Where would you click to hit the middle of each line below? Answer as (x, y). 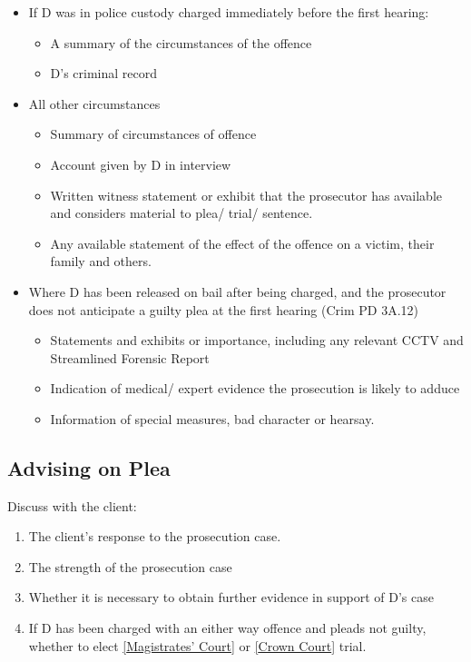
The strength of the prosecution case (130, 566)
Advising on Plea (89, 467)
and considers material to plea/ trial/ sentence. (182, 213)
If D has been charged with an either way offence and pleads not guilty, (227, 628)
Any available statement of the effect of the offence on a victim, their (242, 243)
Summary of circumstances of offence (153, 134)
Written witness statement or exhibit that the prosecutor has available (246, 195)
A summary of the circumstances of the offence (181, 42)
